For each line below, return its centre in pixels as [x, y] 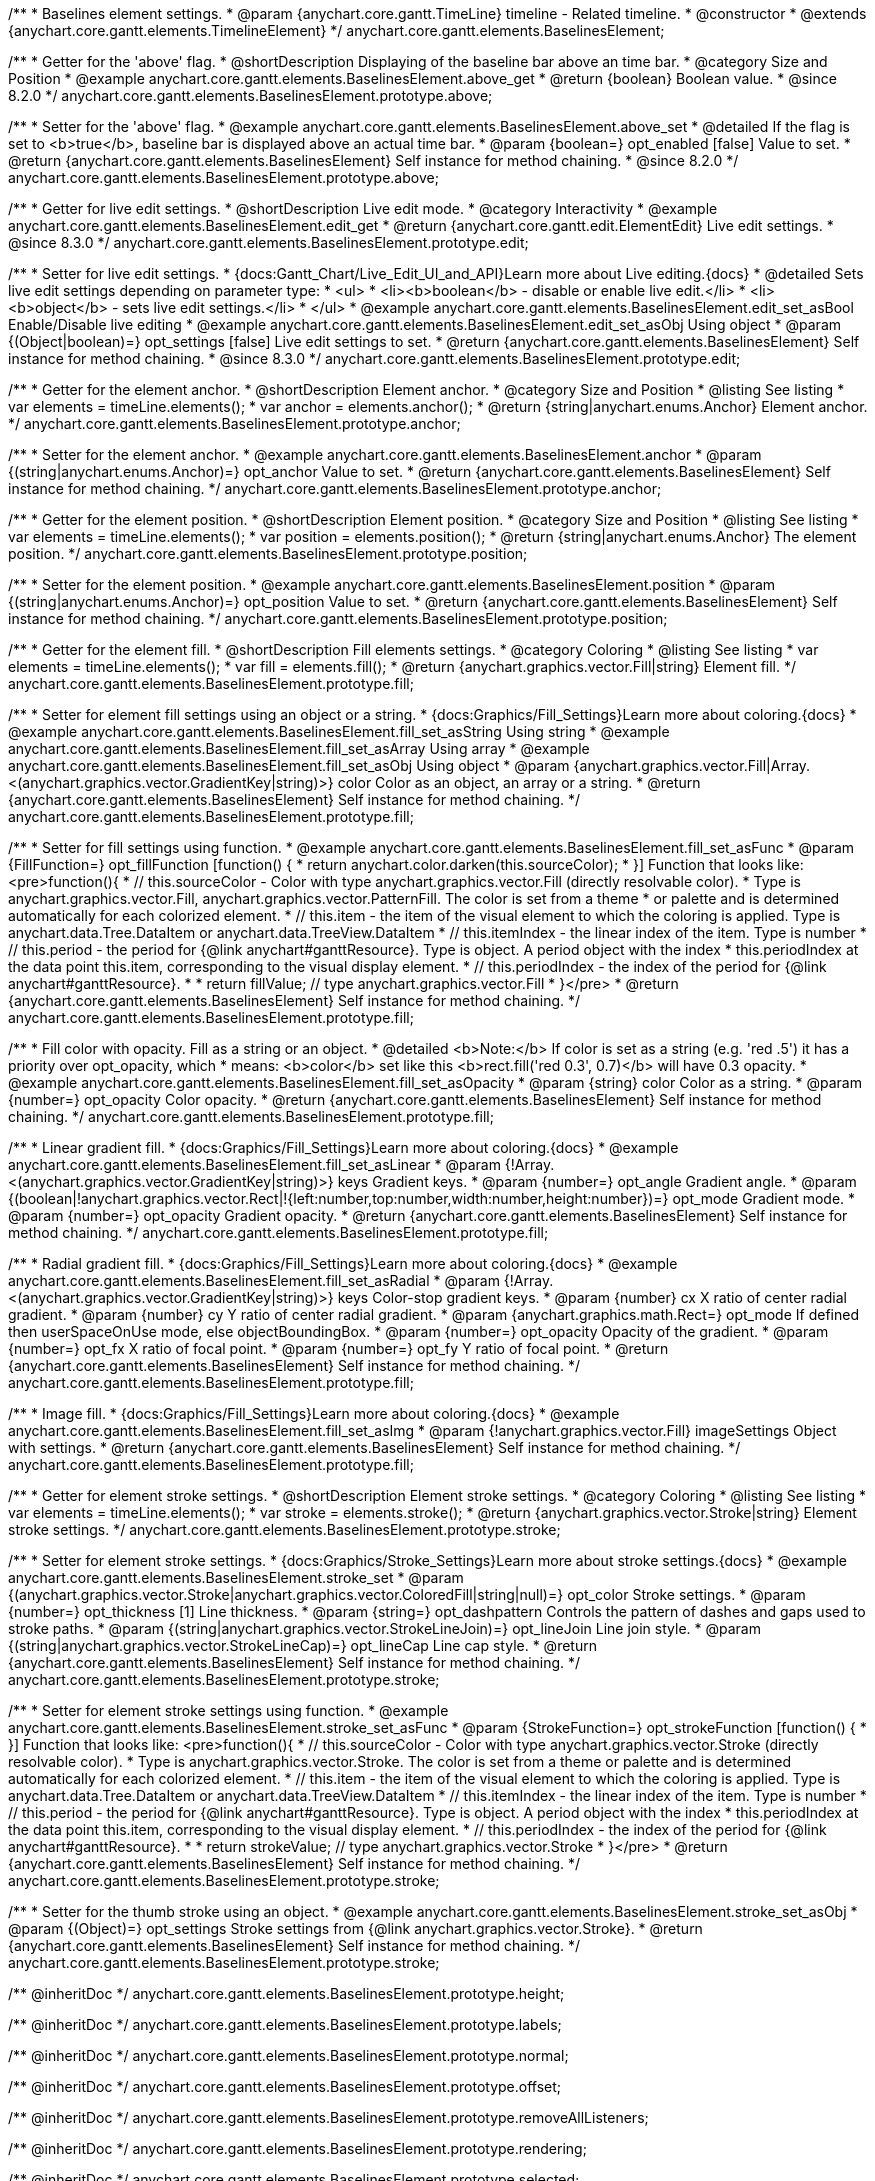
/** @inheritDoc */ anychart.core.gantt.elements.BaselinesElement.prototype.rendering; [297, 2148]
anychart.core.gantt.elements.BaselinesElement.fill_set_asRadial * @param [254, 1280]
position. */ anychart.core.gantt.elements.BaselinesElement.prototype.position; [268, 553]
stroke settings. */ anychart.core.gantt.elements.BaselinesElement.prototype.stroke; [284, 1529]
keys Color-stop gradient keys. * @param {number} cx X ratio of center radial [592, 1297]
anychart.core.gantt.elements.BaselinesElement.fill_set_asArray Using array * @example [299, 748]
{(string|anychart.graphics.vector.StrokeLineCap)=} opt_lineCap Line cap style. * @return [302, 1645]
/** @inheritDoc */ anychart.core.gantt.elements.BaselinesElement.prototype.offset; [285, 2086]
